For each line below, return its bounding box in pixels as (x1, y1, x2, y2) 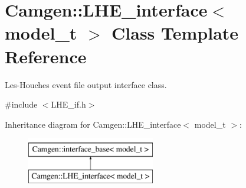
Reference (5, 44, 87, 68)
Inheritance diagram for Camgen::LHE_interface (5, 118, 181, 130)
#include (5, 98, 38, 111)
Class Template (111, 21, 239, 45)
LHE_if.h (51, 98, 86, 111)
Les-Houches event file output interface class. (5, 78, 167, 90)
